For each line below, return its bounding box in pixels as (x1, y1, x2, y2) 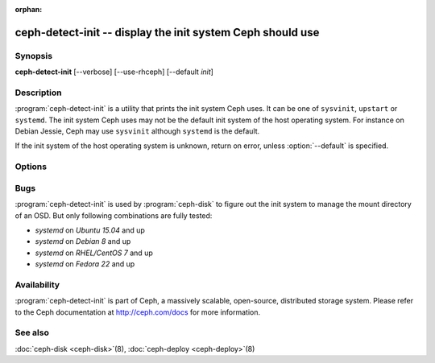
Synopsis (14, 50, 52, 61)
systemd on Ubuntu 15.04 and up (35, 225, 145, 235)
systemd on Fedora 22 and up (35, 259, 135, 269)
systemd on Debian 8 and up (35, 237, 131, 246)
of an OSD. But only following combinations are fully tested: (14, 210, 213, 221)
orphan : (14, 5, 43, 14)
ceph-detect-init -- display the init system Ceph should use (14, 25, 320, 39)
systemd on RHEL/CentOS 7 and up (35, 248, 153, 258)
